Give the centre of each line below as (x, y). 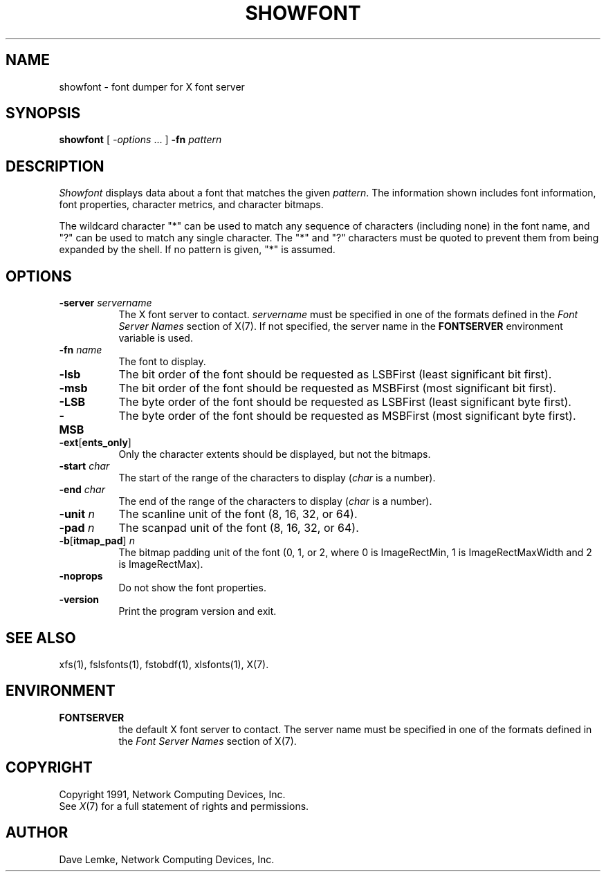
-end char (82, 490)
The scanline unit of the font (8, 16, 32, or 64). (238, 514)
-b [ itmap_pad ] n (97, 541)
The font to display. (162, 362)
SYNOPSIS (43, 113)
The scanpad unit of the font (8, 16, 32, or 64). (239, 528)
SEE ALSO (41, 638)
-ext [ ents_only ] (95, 443)
